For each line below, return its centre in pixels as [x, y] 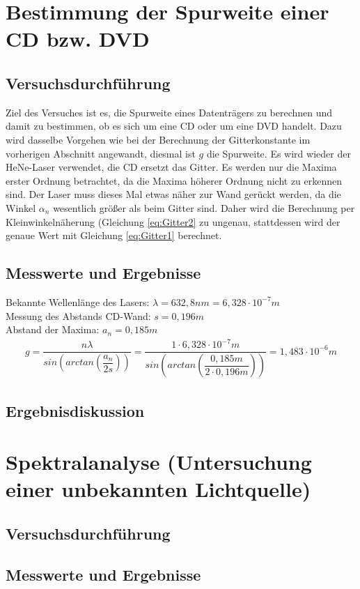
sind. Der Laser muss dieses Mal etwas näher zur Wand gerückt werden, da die [173, 194]
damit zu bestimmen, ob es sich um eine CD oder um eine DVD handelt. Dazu [174, 126]
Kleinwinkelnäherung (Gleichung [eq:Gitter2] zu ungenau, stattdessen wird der [173, 221]
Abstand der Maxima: [53, 329]
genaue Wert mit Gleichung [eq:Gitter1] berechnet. [114, 235]
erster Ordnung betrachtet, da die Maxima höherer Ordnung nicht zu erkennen [174, 180]
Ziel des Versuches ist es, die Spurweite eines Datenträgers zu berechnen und [169, 112]
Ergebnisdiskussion [75, 410]
